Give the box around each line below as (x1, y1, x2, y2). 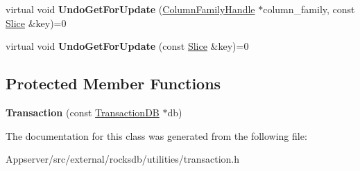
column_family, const (263, 2, 355, 16)
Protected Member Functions (6, 73, 221, 94)
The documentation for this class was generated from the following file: (6, 128, 307, 143)
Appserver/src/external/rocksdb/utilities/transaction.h (6, 152, 240, 166)
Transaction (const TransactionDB (6, 105, 160, 119)
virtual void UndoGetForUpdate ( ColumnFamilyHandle (6, 2, 255, 16)
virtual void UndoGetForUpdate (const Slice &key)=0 (6, 39, 249, 53)
